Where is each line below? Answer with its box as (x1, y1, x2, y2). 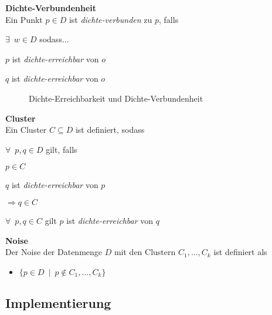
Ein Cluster (5, 123, 47, 136)
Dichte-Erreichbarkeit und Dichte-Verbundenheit (29, 92, 203, 104)
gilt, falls (46, 143, 77, 155)
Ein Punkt (5, 13, 43, 25)
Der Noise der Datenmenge (5, 246, 103, 258)
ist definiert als (213, 246, 267, 258)
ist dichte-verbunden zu (69, 13, 152, 25)
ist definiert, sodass (75, 123, 145, 136)
